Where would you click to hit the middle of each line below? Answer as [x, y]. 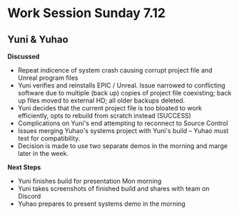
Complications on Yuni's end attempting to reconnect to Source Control [123, 123]
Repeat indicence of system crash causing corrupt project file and [115, 70]
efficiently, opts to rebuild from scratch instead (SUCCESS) [104, 116]
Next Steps [24, 167]
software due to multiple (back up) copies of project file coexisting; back [124, 93]
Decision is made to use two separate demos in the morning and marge [123, 146]
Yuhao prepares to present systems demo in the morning [101, 204]
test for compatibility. [49, 138]
